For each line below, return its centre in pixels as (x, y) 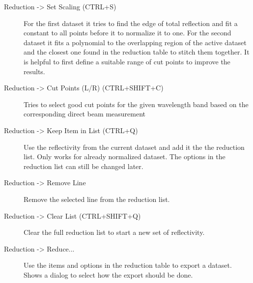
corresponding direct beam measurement (85, 114)
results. (34, 71)
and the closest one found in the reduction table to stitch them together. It (137, 52)
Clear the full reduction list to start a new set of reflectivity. (114, 232)
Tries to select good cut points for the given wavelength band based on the (136, 104)
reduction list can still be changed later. (84, 166)
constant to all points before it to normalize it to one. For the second (127, 33)
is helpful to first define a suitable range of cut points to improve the (127, 61)
